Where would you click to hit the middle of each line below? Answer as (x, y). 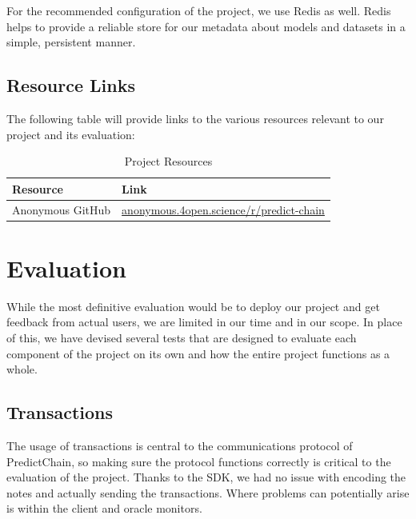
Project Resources (168, 161)
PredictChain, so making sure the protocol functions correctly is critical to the (199, 461)
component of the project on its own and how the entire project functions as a (198, 353)
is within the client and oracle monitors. (104, 508)
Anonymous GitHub (62, 209)
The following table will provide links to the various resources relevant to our (195, 118)
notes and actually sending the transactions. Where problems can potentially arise (208, 492)
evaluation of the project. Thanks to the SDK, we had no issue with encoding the (206, 477)
